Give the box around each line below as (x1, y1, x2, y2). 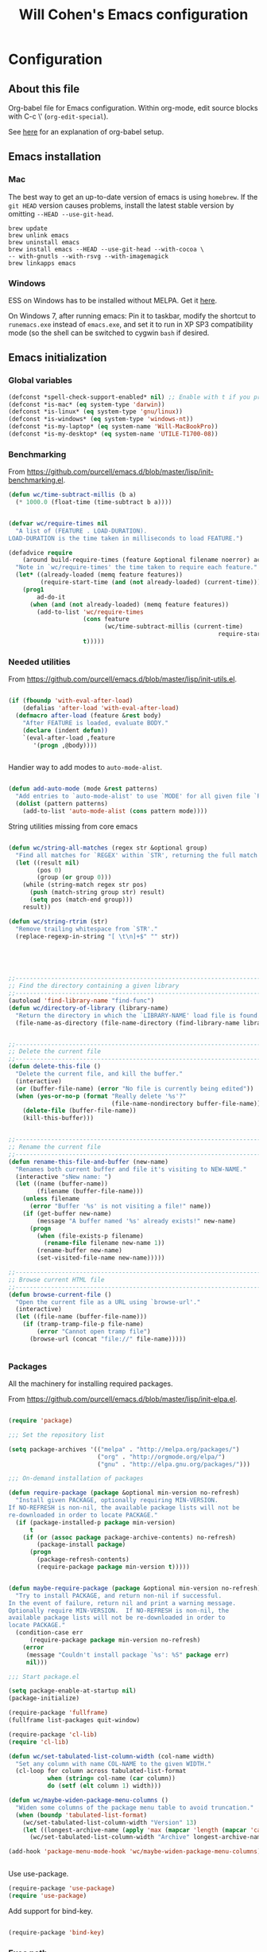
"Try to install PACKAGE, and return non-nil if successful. (15, 1591, 222, 1599)
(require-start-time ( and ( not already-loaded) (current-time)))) (40, 579, 265, 587)
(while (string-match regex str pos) (22, 881, 148, 889)
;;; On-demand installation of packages (8, 1474, 145, 1482)
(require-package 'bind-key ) (8, 1928, 105, 1936)
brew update (8, 224, 48, 232)
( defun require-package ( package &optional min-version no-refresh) (8, 1489, 240, 1497)
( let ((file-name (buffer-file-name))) (15, 1313, 148, 1321)
